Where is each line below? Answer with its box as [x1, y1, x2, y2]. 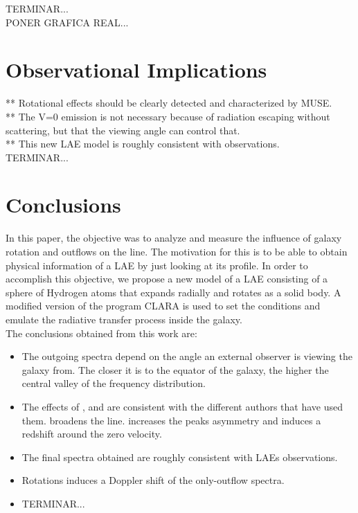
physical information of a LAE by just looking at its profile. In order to [6, 258, 308, 272]
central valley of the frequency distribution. [21, 376, 206, 390]
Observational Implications [6, 55, 267, 84]
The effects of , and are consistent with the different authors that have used [21, 399, 343, 413]
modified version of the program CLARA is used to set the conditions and [6, 298, 321, 313]
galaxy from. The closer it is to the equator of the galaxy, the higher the [21, 362, 329, 377]
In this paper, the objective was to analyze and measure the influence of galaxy [6, 231, 342, 245]
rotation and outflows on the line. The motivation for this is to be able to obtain [6, 244, 348, 258]
